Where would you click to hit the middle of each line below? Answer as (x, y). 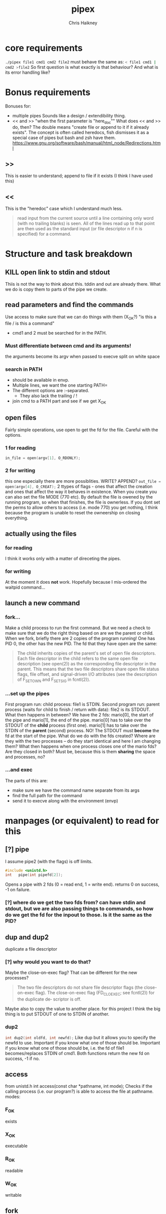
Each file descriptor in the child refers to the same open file (78, 658)
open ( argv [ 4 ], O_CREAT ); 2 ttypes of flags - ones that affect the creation (79, 487)
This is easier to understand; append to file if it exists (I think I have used (79, 176)
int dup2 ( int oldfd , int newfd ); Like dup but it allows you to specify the (81, 1038)
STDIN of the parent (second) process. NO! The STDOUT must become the (82, 731)
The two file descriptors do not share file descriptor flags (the (80, 987)
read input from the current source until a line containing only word (85, 218)
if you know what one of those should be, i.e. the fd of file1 (65, 1048)
